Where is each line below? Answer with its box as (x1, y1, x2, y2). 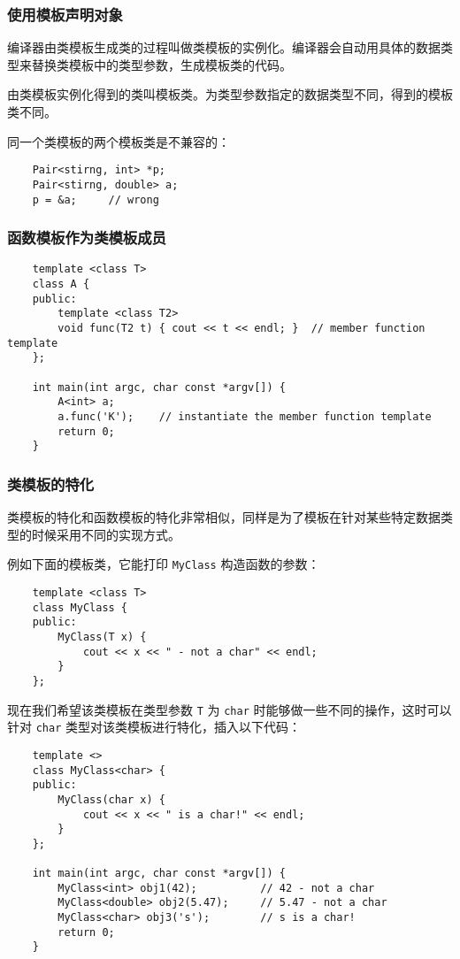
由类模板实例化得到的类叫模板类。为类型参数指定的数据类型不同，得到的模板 (7, 85, 453, 104)
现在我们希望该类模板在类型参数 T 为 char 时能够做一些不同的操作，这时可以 (7, 700, 452, 718)
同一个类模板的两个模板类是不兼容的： (7, 132, 230, 150)
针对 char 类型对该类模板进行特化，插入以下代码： (7, 717, 301, 736)
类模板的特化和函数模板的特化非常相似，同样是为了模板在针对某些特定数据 (7, 508, 441, 526)
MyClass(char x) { (57, 793, 165, 806)
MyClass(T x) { (57, 630, 147, 643)
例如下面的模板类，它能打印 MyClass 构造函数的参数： (7, 555, 320, 573)
